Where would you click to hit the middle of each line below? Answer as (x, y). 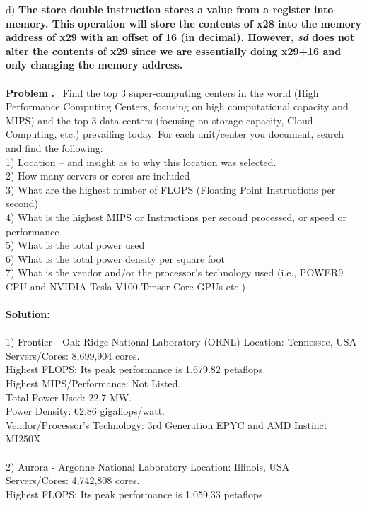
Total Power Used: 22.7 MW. (69, 397)
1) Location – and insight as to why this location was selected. (141, 161)
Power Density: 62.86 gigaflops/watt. (85, 411)
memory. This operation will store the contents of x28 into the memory (184, 23)
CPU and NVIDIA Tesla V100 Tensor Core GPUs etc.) (126, 286)
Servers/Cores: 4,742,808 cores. (73, 480)
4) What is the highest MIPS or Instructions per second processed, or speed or (176, 217)
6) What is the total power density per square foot (115, 258)
